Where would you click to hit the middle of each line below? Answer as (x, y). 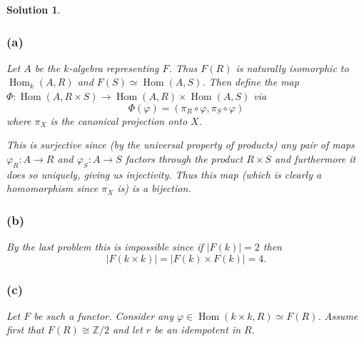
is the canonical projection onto (119, 120)
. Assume (338, 315)
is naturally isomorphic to (292, 67)
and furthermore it (315, 158)
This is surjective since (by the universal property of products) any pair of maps (181, 145)
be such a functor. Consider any (103, 315)
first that (25, 330)
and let (127, 330)
